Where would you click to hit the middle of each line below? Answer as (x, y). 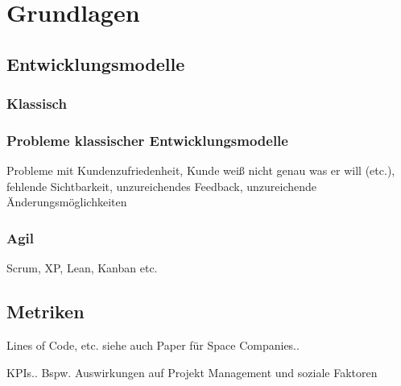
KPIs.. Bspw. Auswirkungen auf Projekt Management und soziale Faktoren (192, 372)
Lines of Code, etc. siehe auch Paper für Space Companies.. (153, 345)
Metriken (45, 311)
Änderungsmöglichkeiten (67, 202)
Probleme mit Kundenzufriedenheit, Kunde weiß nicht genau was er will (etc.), (201, 170)
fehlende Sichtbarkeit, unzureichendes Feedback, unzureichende (162, 186)
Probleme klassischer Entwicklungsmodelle (147, 140)
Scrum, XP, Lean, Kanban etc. (82, 268)
